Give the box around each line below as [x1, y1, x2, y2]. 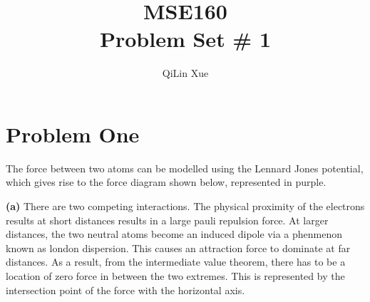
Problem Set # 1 [99, 24, 272, 53]
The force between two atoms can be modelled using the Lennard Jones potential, [6, 160, 364, 175]
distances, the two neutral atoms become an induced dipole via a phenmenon [6, 226, 342, 241]
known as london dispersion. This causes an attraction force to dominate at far [6, 240, 351, 255]
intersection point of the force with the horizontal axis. [6, 282, 245, 297]
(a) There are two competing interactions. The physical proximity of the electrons [6, 199, 365, 214]
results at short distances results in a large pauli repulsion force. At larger [6, 212, 329, 227]
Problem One [6, 119, 140, 148]
